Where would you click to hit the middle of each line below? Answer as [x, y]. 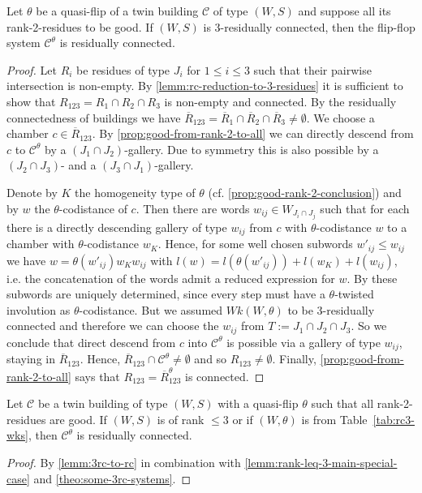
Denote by [32, 192]
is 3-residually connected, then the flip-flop [309, 26]
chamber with [41, 244]
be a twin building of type [103, 403]
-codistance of [93, 208]
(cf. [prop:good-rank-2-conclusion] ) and [305, 192]
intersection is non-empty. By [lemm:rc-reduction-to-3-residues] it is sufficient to [205, 86]
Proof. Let [32, 69]
